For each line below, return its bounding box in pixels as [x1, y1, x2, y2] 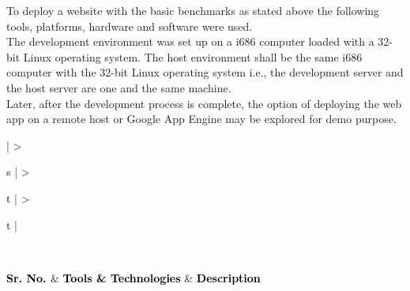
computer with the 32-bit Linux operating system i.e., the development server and [6, 64, 404, 80]
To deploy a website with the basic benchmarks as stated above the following [6, 2, 380, 18]
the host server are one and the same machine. [6, 79, 231, 95]
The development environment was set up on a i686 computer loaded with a [6, 33, 374, 50]
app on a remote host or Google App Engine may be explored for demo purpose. [6, 110, 397, 127]
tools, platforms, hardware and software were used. [6, 17, 253, 34]
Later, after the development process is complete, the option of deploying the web [6, 95, 402, 111]
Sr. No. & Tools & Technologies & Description [6, 269, 261, 285]
